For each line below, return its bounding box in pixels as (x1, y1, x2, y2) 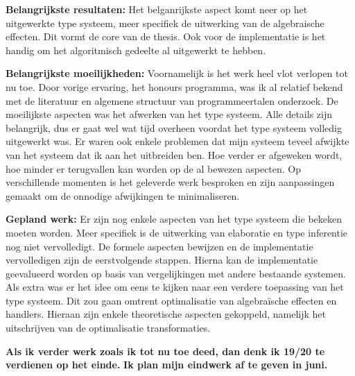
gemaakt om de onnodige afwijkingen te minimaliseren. (6, 188, 240, 203)
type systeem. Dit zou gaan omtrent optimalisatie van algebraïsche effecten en (6, 293, 337, 307)
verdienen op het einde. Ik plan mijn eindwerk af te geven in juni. (6, 357, 328, 372)
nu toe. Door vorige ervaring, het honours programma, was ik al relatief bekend (6, 79, 343, 94)
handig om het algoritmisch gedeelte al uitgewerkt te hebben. (6, 42, 266, 57)
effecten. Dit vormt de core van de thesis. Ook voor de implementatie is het (6, 29, 326, 44)
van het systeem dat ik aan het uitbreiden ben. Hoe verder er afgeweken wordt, (6, 147, 343, 162)
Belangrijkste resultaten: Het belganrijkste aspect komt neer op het (6, 2, 308, 16)
